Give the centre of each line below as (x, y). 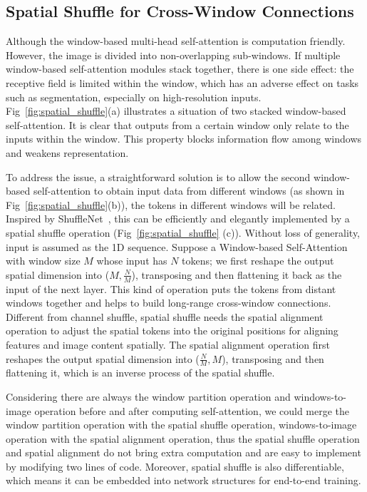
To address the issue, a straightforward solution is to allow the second (158, 176)
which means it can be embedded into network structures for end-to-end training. (183, 480)
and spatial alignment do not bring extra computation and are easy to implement (183, 452)
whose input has (132, 261)
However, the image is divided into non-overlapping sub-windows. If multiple (173, 55)
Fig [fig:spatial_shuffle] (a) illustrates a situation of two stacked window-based (176, 111)
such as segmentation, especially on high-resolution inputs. (134, 97)
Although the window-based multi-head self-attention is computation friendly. (176, 41)
